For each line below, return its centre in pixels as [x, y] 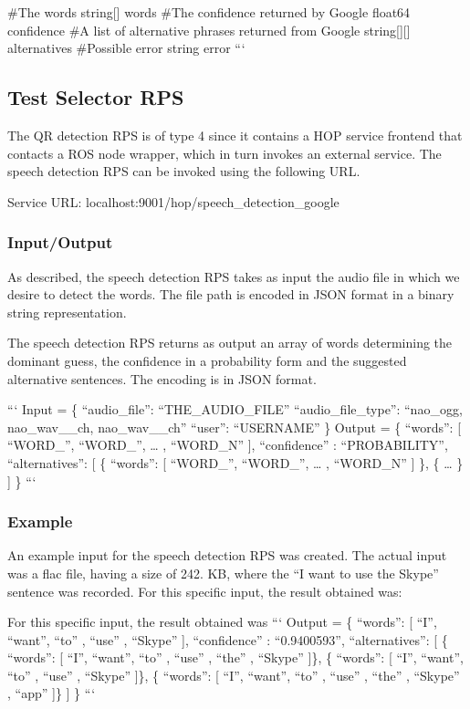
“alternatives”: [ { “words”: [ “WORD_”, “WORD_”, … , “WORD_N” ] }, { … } [235, 462]
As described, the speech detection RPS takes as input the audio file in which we [234, 276]
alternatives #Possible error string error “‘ [126, 48]
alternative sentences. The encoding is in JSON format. [162, 378]
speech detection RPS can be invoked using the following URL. [184, 171]
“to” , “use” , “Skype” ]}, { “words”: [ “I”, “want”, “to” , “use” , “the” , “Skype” [234, 675]
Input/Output [60, 242]
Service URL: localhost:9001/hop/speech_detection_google [173, 201]
